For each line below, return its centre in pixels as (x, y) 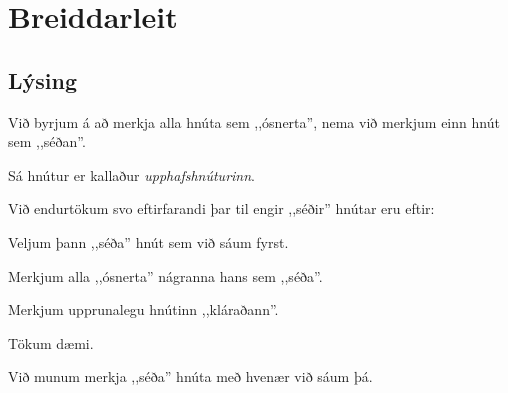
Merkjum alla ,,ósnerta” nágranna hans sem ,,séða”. (165, 275)
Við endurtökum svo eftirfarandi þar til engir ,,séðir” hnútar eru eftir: (221, 208)
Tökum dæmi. (51, 342)
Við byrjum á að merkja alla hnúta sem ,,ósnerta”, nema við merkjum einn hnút (254, 121)
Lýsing (43, 79)
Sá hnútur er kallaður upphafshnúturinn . (131, 174)
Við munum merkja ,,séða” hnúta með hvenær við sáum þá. (190, 376)
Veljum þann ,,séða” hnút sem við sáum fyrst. (148, 241)
